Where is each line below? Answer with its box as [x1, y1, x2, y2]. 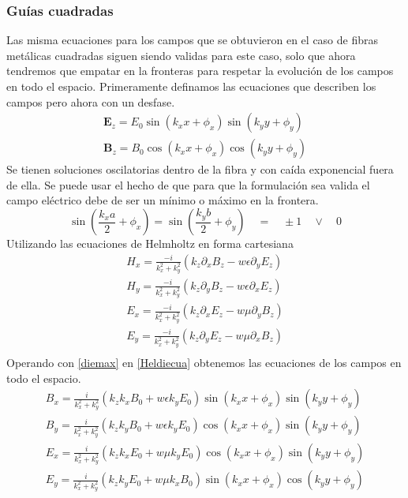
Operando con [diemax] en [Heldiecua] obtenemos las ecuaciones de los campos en [6, 354, 402, 370]
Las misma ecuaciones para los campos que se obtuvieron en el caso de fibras [6, 32, 379, 48]
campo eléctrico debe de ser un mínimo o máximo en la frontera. [6, 192, 319, 208]
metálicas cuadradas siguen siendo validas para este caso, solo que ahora [6, 47, 356, 63]
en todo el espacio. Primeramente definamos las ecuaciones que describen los [6, 78, 376, 94]
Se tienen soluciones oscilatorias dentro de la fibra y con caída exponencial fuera [6, 161, 394, 178]
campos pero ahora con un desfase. [6, 93, 175, 110]
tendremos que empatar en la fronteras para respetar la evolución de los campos [6, 62, 394, 79]
